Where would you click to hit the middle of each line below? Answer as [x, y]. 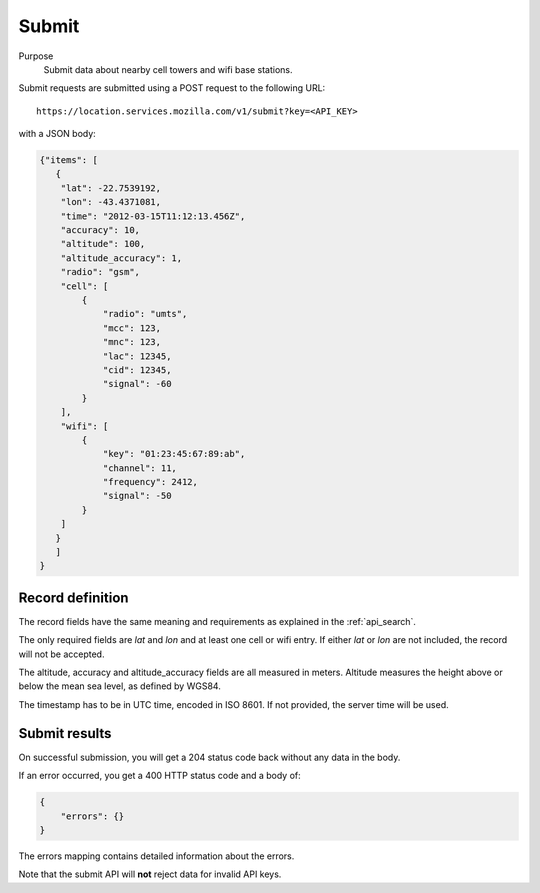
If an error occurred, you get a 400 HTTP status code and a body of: [160, 776]
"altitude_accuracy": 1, [121, 258]
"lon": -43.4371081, [111, 202]
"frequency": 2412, [150, 482]
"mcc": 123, [132, 328]
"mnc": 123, [132, 342]
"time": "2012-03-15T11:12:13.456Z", [153, 216]
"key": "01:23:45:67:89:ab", [174, 454]
